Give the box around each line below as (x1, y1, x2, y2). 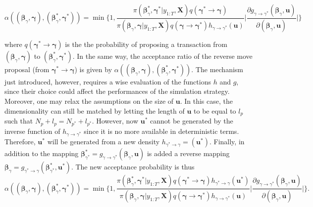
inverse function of (4, 126, 60, 136)
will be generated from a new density (47, 136, 160, 147)
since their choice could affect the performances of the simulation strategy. (4, 86, 230, 96)
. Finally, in (209, 136, 245, 147)
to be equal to (194, 105, 236, 116)
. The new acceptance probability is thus (71, 162, 195, 172)
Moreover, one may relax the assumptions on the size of (4, 96, 174, 106)
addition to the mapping (4, 148, 79, 159)
